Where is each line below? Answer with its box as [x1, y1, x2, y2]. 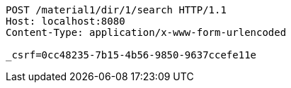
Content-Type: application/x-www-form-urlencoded [6, 27, 287, 38]
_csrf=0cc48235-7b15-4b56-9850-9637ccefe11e [6, 49, 257, 61]
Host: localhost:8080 [6, 15, 125, 27]
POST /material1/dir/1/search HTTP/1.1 [6, 4, 227, 15]
